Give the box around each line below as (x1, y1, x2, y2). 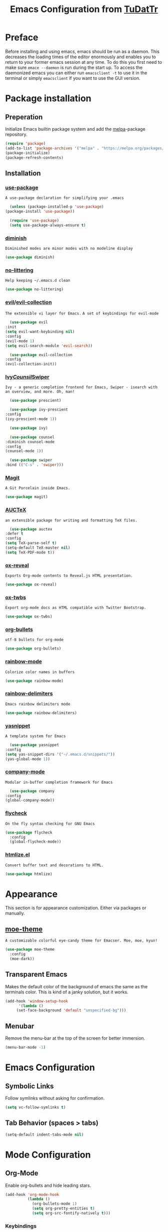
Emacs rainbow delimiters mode (5, 701, 70, 706)
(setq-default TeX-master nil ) (5, 545, 70, 551)
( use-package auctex (9, 527, 52, 532)
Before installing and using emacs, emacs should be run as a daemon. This (5, 48, 160, 54)
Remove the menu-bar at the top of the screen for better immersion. (5, 1035, 145, 1041)
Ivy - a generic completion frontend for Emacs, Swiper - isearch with (5, 385, 157, 390)
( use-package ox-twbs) (5, 614, 52, 619)
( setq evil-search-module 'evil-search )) (5, 343, 93, 348)
